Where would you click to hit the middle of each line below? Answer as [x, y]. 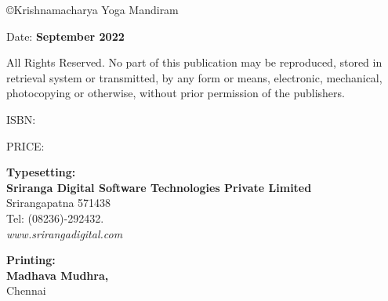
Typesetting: [41, 172]
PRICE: [25, 145]
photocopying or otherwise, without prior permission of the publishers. [176, 93]
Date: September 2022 [65, 36]
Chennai [26, 290]
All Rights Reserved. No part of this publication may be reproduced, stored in [194, 62]
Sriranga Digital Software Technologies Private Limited [159, 187]
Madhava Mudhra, [58, 275]
